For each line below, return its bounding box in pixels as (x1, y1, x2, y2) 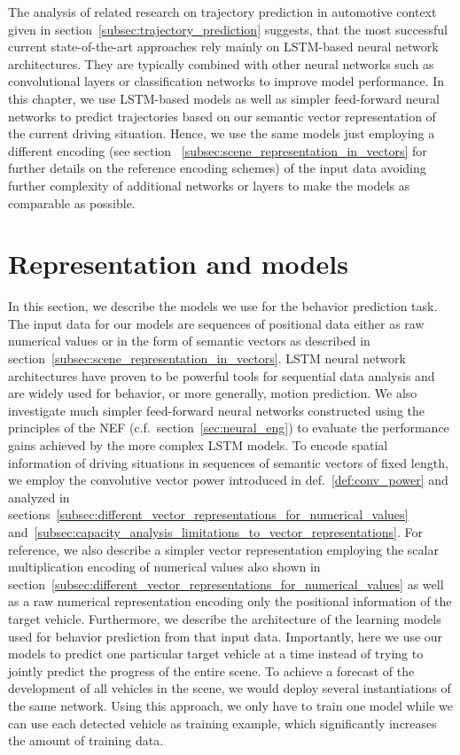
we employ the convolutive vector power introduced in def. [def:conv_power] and (8, 471, 448, 489)
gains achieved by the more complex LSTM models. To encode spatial (8, 436, 388, 454)
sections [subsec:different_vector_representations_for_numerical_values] (8, 505, 409, 524)
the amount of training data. (8, 731, 164, 750)
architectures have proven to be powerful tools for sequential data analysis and (8, 366, 435, 385)
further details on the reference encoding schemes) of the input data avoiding (8, 159, 426, 177)
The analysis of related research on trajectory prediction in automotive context (8, 3, 437, 20)
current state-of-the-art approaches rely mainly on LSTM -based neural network (8, 37, 439, 56)
